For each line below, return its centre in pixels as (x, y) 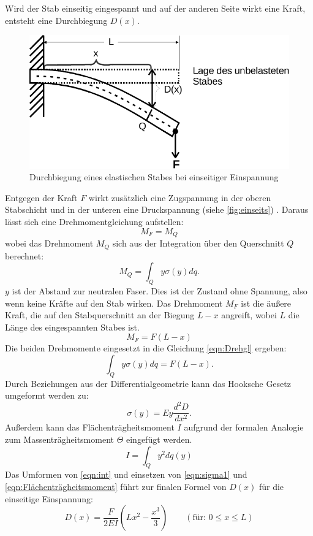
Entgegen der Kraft (41, 197)
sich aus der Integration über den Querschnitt (198, 243)
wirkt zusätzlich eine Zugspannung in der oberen (180, 197)
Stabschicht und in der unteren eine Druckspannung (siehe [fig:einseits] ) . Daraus (157, 209)
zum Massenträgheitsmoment (59, 439)
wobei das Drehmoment (49, 243)
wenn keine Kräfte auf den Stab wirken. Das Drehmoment (114, 303)
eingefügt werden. (159, 439)
